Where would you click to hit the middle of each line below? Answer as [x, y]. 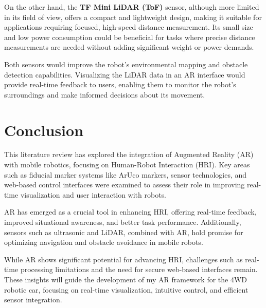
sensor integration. [33, 300]
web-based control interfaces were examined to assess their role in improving [125, 185]
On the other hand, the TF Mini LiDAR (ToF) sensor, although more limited [132, 7]
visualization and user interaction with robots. [93, 194]
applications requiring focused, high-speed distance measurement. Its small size [129, 27]
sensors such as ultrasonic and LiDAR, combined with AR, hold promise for [124, 232]
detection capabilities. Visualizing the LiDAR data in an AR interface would [125, 74]
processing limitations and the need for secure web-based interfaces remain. [139, 269]
